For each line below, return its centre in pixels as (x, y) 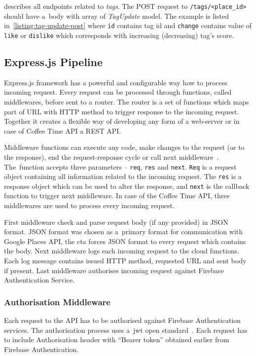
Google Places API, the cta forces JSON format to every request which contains (125, 241)
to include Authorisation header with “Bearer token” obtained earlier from (117, 339)
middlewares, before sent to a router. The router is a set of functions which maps (127, 101)
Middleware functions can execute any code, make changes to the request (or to (124, 147)
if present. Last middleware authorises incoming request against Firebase (114, 270)
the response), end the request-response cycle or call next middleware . (111, 157)
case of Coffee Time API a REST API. (63, 130)
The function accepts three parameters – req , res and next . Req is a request (120, 166)
